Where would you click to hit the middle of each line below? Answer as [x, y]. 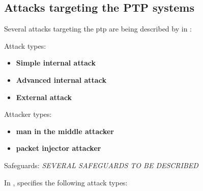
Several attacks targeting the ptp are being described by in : [98, 29]
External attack [44, 97]
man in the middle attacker [65, 131]
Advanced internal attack [61, 79]
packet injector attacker [59, 148]
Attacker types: [28, 114]
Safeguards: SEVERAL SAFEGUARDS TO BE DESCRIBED [101, 165]
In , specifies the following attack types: [66, 182]
